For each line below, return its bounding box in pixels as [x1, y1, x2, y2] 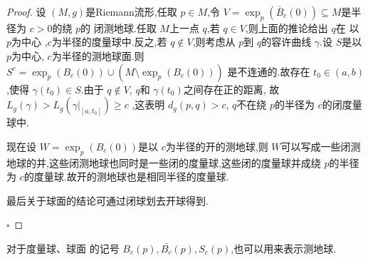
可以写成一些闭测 [280, 138, 361, 153]
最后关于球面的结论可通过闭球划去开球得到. [6, 193, 209, 208]
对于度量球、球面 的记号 [6, 240, 120, 255]
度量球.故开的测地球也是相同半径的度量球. [33, 169, 229, 184]
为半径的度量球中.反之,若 [51, 34, 167, 49]
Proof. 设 [6, 4, 46, 19]
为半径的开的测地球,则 [165, 138, 268, 153]
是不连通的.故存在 [227, 63, 310, 78]
